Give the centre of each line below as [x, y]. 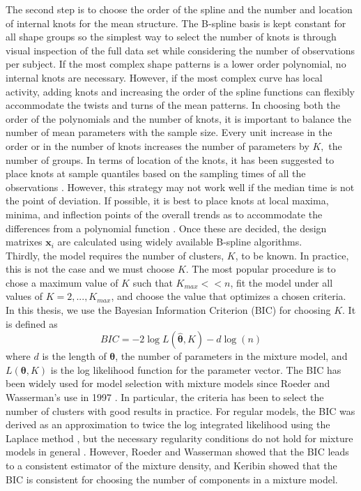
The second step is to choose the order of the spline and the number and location [179, 9]
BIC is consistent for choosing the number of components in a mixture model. [172, 479]
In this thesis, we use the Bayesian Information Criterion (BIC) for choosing [168, 310]
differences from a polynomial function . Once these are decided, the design [166, 228]
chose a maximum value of [62, 282]
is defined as [32, 323]
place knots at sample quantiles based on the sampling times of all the [156, 173]
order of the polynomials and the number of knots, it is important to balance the [178, 118]
